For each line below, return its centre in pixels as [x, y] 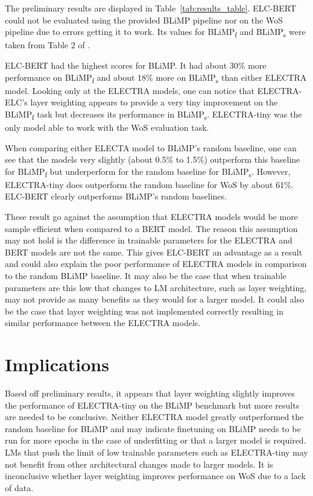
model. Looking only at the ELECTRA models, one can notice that [130, 90]
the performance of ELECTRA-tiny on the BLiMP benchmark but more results [152, 405]
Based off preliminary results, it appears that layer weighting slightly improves [150, 393]
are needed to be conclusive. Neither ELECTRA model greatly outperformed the [154, 417]
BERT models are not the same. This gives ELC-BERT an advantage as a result [154, 252]
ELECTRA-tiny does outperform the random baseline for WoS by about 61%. [149, 184]
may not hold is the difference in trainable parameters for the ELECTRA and [149, 240]
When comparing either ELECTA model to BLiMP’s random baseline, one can [151, 147]
